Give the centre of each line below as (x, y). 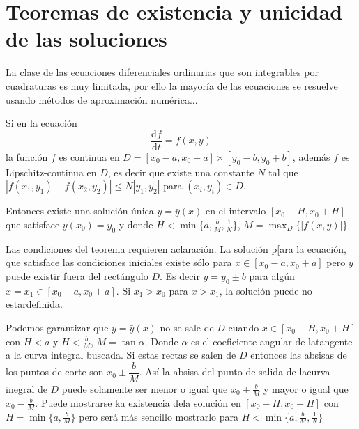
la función (27, 156)
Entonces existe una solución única (80, 211)
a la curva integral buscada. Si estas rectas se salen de (121, 355)
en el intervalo (236, 211)
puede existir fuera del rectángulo (77, 275)
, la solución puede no (266, 290)
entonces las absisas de (299, 355)
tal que (283, 172)
